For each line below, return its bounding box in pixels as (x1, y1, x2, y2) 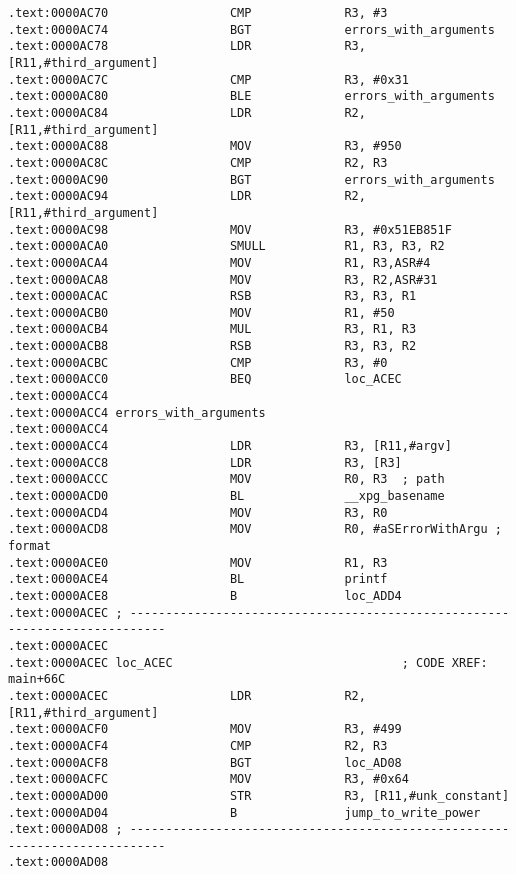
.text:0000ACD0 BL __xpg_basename (8, 489, 445, 504)
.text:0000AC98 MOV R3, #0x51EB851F (8, 222, 452, 237)
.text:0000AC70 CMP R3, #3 (8, 6, 388, 20)
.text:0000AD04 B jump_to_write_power (8, 805, 481, 820)
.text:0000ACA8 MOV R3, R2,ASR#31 (8, 272, 438, 287)
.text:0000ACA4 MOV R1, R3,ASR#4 (8, 255, 431, 270)
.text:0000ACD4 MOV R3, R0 (8, 505, 388, 520)
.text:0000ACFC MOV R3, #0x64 (8, 772, 409, 787)
